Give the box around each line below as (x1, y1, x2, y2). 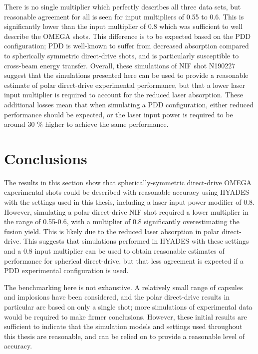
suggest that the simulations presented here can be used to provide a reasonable (4, 70, 249, 80)
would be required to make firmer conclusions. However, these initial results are (4, 311, 247, 322)
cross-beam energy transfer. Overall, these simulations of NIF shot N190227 (4, 60, 236, 70)
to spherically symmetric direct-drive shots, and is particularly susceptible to (4, 50, 239, 60)
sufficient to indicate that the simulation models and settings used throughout (4, 321, 243, 332)
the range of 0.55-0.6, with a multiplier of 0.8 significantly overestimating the (4, 216, 240, 227)
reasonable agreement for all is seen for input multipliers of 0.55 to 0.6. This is (4, 11, 244, 21)
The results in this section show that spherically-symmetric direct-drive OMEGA (4, 177, 252, 187)
